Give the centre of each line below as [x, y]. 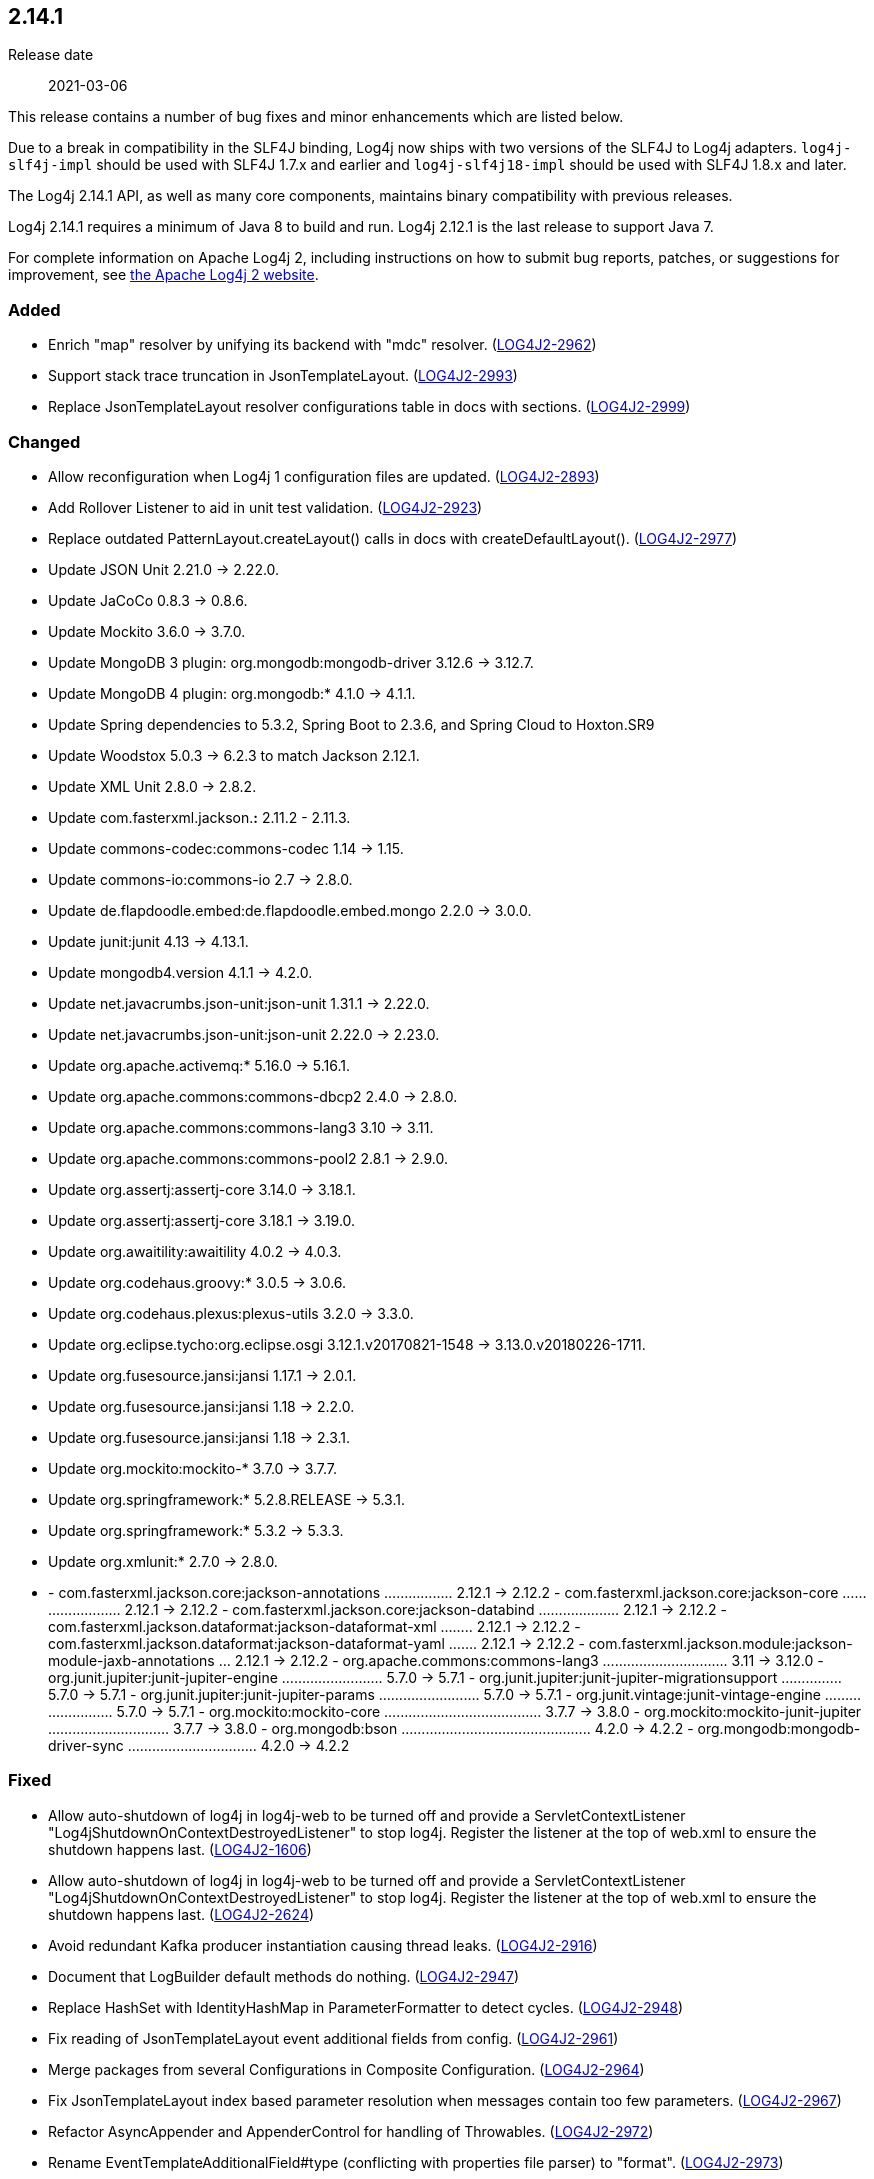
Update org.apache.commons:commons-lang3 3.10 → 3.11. [241, 1127]
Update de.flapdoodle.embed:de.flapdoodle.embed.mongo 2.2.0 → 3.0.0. [290, 910]
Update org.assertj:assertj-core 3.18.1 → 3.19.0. [202, 1220]
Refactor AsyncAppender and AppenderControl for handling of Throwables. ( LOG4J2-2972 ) [351, 2131]
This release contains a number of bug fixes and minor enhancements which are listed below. [316, 117]
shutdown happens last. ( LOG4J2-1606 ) [180, 1849]
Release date [51, 55]
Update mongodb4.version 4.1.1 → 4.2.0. [180, 972]
